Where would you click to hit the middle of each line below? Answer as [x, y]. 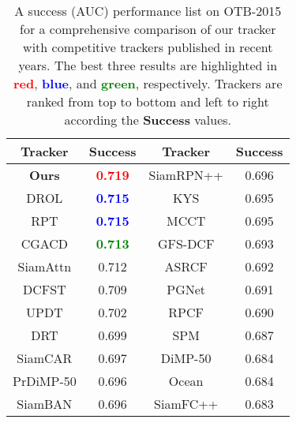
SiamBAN [45, 404]
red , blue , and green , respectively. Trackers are [148, 83]
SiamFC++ [186, 404]
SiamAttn [45, 266]
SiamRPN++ [186, 175]
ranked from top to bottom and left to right [148, 101]
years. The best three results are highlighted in [148, 65]
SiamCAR [45, 358]
